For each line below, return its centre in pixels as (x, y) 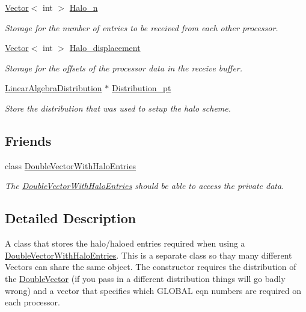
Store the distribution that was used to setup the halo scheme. (118, 108)
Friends (28, 140)
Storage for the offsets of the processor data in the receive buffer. (124, 67)
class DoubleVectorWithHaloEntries (71, 165)
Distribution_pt (141, 88)
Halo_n (84, 7)
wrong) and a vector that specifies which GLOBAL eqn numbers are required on (153, 290)
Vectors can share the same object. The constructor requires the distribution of (151, 267)
